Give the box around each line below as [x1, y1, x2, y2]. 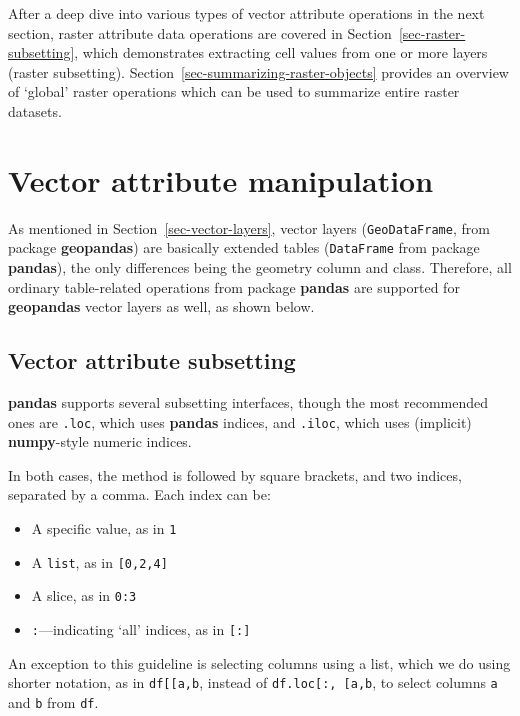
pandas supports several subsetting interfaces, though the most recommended [8, 391, 489, 412]
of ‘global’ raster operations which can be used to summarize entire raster [8, 81, 460, 102]
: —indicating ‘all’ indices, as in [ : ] [31, 618, 251, 639]
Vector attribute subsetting [8, 345, 296, 376]
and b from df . [8, 691, 99, 712]
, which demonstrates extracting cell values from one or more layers [74, 42, 488, 63]
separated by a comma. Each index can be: [8, 484, 271, 505]
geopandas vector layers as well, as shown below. [8, 296, 315, 317]
